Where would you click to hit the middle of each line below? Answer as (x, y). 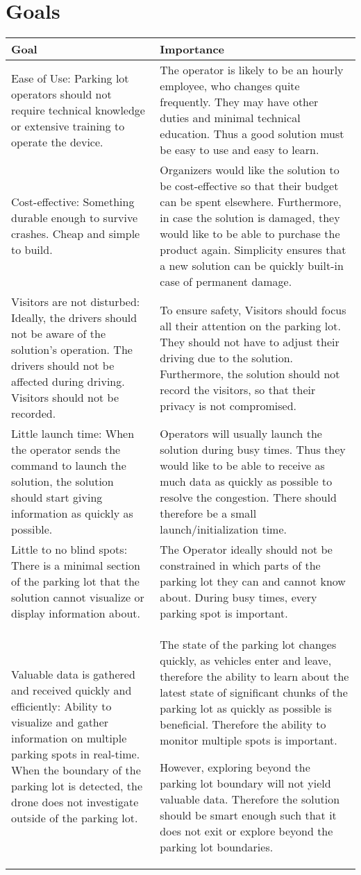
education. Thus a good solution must (252, 134)
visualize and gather (60, 722)
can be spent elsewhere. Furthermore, (251, 202)
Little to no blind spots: (69, 550)
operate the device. (57, 142)
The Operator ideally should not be (246, 550)
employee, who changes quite (230, 86)
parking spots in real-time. (76, 754)
